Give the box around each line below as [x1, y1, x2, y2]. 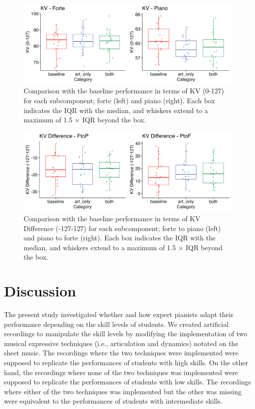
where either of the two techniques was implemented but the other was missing [4, 386, 242, 396]
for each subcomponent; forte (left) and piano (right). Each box [24, 95, 215, 105]
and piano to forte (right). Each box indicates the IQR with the [24, 233, 216, 243]
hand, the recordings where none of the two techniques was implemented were [4, 367, 238, 377]
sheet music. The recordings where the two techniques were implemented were [4, 348, 239, 358]
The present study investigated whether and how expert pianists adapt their [4, 309, 234, 320]
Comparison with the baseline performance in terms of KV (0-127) [24, 86, 224, 96]
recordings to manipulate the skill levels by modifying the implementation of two [4, 328, 247, 339]
